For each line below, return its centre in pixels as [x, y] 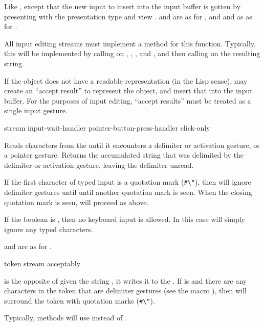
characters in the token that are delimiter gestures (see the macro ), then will [125, 291]
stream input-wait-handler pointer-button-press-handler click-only [107, 127]
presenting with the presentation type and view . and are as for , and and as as [128, 16]
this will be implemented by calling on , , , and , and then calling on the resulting [132, 53]
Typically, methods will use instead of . [65, 318]
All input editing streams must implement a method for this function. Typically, [130, 43]
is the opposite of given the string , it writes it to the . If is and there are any [126, 280]
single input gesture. [36, 110]
